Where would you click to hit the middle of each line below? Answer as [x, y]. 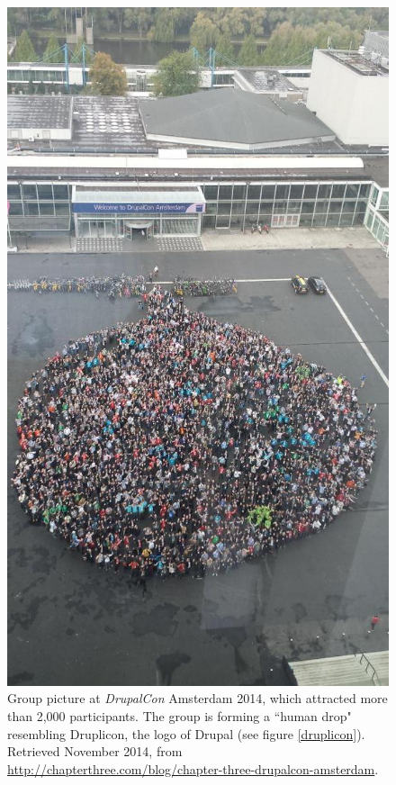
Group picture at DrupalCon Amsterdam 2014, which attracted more [198, 698]
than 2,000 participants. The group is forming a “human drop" [180, 715]
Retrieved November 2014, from [95, 751]
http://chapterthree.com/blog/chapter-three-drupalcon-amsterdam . [193, 768]
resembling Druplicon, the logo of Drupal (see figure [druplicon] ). [186, 733]
